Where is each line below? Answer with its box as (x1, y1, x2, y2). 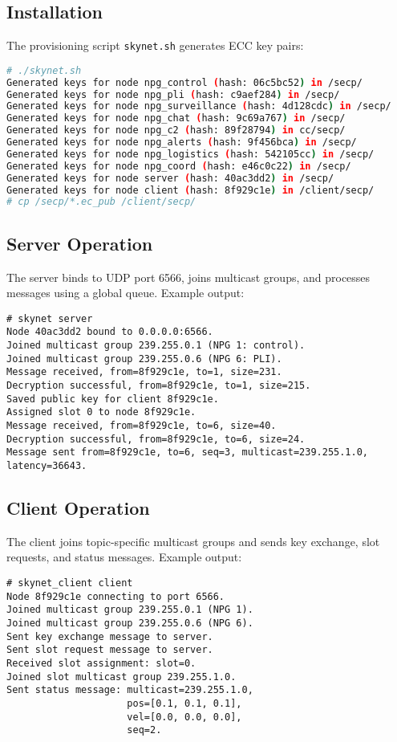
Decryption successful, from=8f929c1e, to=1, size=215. (6, 380, 311, 392)
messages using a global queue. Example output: (6, 284, 245, 301)
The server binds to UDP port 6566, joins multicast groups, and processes (6, 268, 371, 285)
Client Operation (6, 495, 150, 520)
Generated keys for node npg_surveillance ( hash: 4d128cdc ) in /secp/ (6, 100, 391, 112)
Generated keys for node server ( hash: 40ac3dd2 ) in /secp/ (6, 172, 334, 184)
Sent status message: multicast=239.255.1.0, (6, 684, 253, 696)
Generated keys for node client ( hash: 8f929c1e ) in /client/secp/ (6, 184, 375, 196)
